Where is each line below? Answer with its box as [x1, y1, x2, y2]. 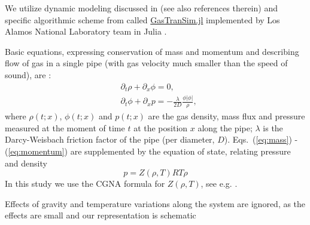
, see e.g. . [200, 177, 238, 190]
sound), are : [5, 68, 51, 81]
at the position [133, 121, 188, 134]
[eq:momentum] [8, 145, 65, 157]
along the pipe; [197, 121, 253, 134]
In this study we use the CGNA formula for [5, 177, 165, 190]
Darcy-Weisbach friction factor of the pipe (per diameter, [5, 133, 215, 146]
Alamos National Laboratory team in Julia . [5, 25, 167, 38]
